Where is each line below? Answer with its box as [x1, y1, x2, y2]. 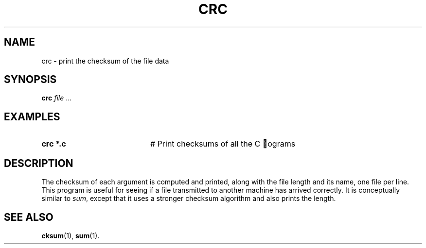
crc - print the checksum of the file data [41, 56, 169, 65]
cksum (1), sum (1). [41, 231, 100, 240]
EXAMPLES [4, 110, 60, 123]
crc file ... [41, 94, 72, 102]
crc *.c [41, 139, 66, 149]
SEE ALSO [4, 211, 53, 223]
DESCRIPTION [4, 157, 73, 169]
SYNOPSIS [4, 73, 57, 86]
